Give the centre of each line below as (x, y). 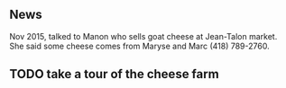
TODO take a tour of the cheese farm (114, 74)
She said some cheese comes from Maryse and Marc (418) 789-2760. (139, 46)
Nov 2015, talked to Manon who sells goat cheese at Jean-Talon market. (143, 36)
